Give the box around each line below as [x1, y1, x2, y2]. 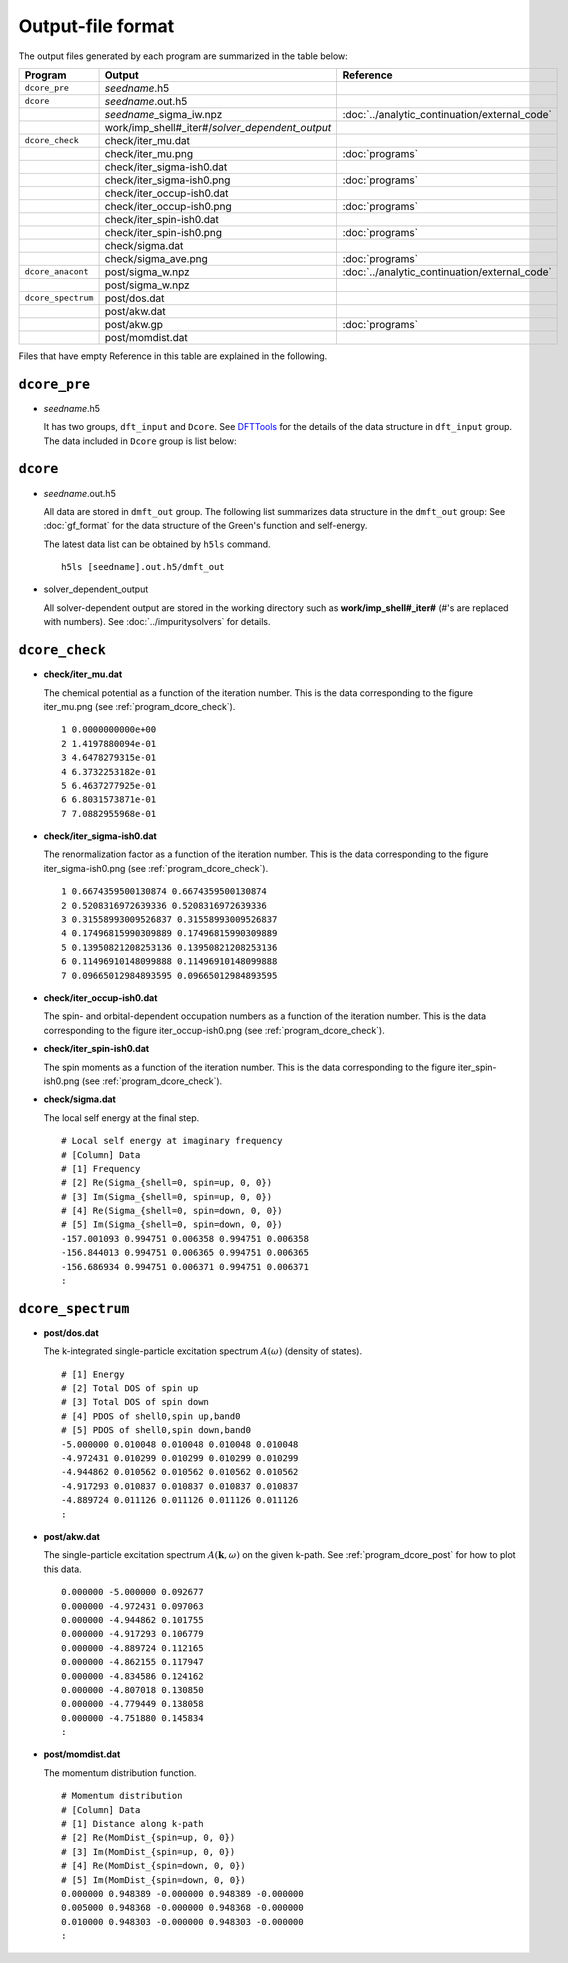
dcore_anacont [24, 266, 89, 277]
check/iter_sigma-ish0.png [104, 173, 231, 187]
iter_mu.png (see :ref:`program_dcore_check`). [43, 700, 236, 712]
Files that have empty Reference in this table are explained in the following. [18, 350, 328, 362]
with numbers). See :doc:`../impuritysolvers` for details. [43, 616, 271, 628]
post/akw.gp [104, 317, 164, 331]
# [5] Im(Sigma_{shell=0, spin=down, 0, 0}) [61, 1219, 284, 1230]
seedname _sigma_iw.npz [104, 107, 223, 121]
